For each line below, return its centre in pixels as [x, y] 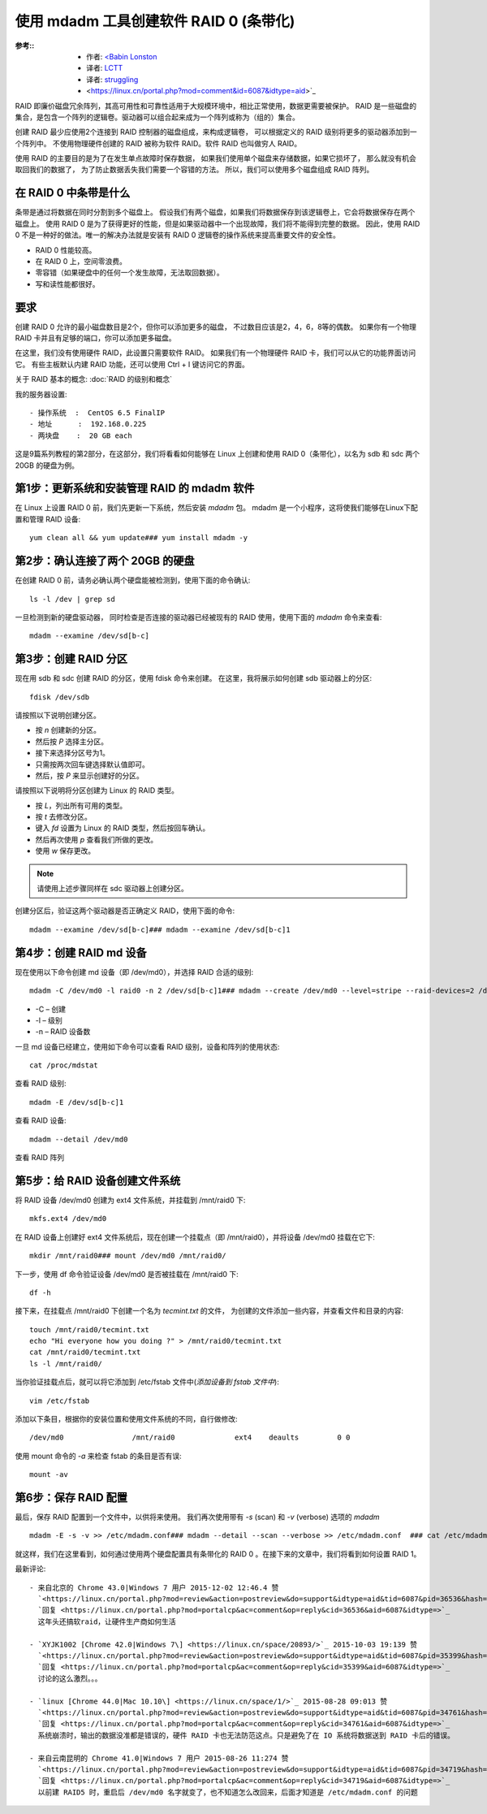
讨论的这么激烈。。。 [70, 1678]
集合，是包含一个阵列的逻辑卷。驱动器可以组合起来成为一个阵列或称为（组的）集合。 [157, 117]
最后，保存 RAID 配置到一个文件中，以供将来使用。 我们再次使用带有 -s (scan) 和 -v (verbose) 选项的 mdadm [198, 1517]
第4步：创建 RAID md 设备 [81, 952]
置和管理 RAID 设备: [48, 519]
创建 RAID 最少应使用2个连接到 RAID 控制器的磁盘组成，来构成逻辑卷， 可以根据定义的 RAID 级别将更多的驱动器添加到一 [216, 132]
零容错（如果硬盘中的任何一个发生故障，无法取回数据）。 [129, 273]
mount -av [49, 1475]
